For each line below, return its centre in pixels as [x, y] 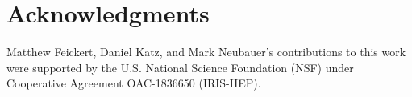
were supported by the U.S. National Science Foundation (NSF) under [180, 67]
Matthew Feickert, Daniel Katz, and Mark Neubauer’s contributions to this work [206, 52]
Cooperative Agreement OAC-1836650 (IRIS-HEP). [134, 83]
